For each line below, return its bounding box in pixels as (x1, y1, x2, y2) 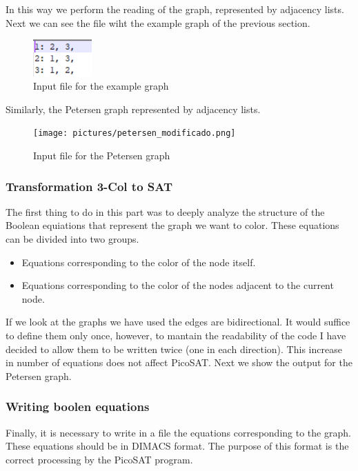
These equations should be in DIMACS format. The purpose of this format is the (6, 439, 349, 453)
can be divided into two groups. (6, 232, 139, 246)
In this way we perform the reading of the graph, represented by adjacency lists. (6, 2, 344, 16)
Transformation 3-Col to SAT (6, 177, 173, 194)
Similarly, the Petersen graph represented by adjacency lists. (6, 101, 261, 116)
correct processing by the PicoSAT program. (6, 452, 193, 466)
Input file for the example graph (33, 79, 169, 93)
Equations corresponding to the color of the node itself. (21, 254, 256, 269)
